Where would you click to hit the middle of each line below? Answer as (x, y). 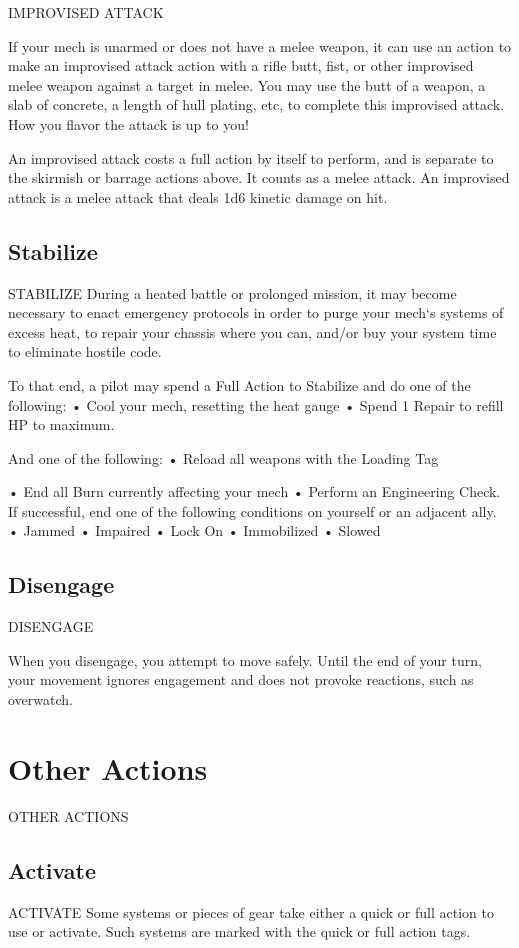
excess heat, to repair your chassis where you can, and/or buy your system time (252, 331)
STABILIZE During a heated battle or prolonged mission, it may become (232, 292)
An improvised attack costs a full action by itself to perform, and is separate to (251, 157)
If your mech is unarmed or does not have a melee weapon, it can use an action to (260, 45)
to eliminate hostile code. (85, 351)
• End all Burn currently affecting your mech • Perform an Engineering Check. (254, 491)
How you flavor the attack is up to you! (128, 123)
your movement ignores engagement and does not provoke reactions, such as (241, 679)
